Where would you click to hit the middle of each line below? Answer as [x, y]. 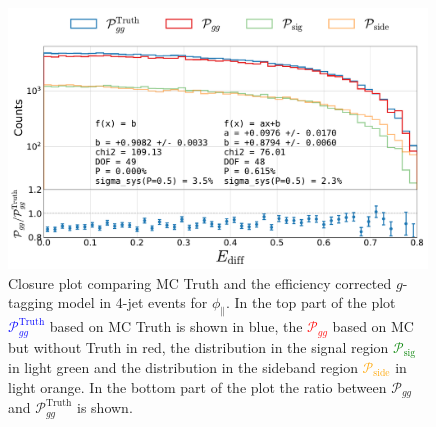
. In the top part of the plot [310, 302]
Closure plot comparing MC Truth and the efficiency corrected [200, 282]
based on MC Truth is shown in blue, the [176, 326]
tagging [31, 302]
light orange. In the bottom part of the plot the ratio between [197, 386]
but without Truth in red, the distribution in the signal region [198, 346]
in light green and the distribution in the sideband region [183, 367]
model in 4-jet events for [132, 302]
